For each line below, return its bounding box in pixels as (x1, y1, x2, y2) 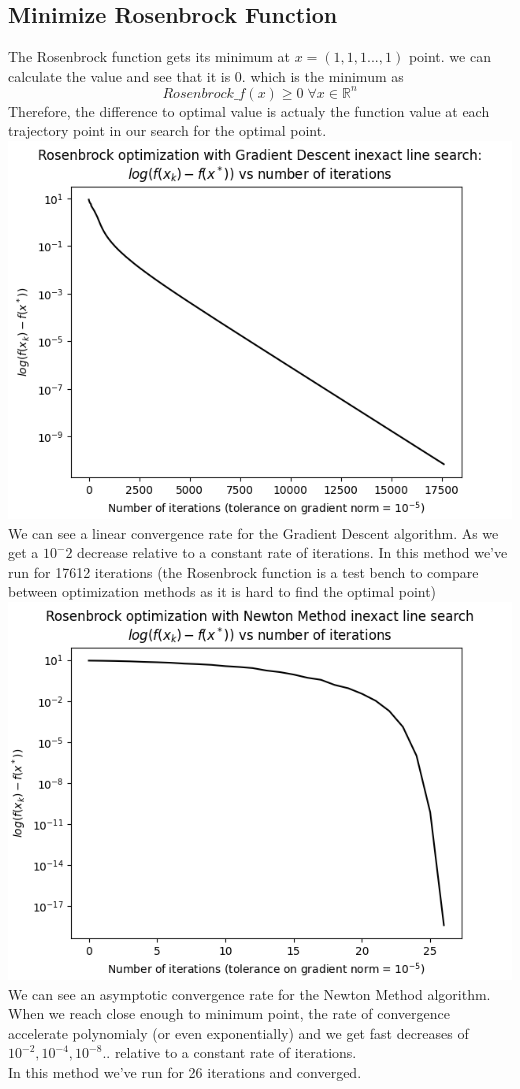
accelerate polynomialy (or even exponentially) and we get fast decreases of (8, 1022, 469, 1043)
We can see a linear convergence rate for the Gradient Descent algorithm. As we (8, 522, 499, 543)
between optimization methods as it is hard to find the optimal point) (8, 581, 437, 602)
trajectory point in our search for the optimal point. (8, 120, 327, 141)
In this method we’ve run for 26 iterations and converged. (8, 1062, 362, 1083)
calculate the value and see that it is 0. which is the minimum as (8, 65, 404, 86)
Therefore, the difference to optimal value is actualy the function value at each (8, 100, 490, 121)
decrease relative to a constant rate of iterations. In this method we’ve (77, 542, 508, 563)
